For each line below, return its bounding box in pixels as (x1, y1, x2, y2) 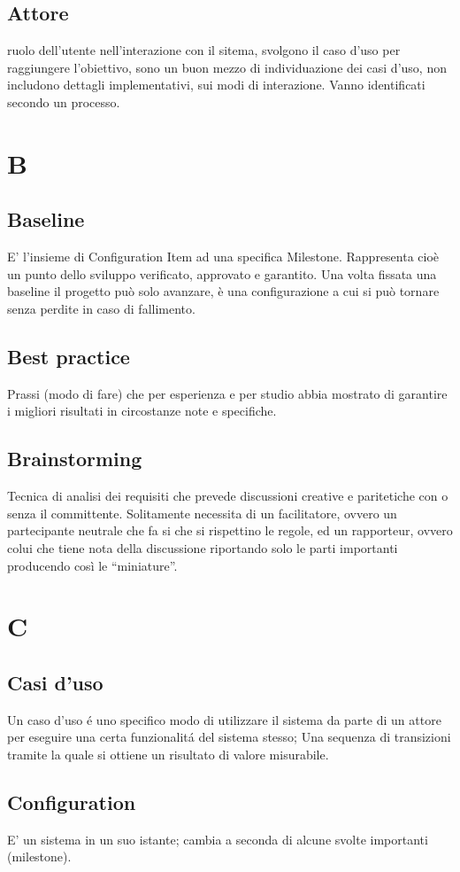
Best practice (7, 342, 130, 370)
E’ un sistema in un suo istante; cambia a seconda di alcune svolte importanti (7, 829, 428, 848)
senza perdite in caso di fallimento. (7, 299, 195, 317)
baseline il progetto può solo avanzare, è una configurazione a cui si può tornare (7, 282, 440, 300)
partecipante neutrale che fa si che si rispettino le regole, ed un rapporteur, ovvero (7, 521, 453, 540)
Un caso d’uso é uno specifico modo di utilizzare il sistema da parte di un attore (7, 710, 441, 728)
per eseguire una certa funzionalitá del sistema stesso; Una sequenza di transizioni (7, 728, 451, 746)
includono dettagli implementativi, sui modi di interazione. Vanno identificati (7, 75, 425, 94)
